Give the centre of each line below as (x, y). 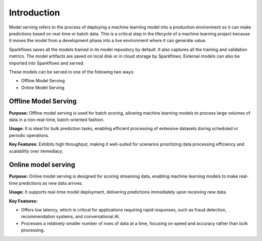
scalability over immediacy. (36, 151)
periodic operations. (29, 135)
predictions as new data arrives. (51, 183)
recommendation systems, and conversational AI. (71, 217)
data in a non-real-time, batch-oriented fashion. (57, 120)
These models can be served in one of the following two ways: (72, 72)
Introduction (34, 13)
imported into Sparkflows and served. (47, 63)
